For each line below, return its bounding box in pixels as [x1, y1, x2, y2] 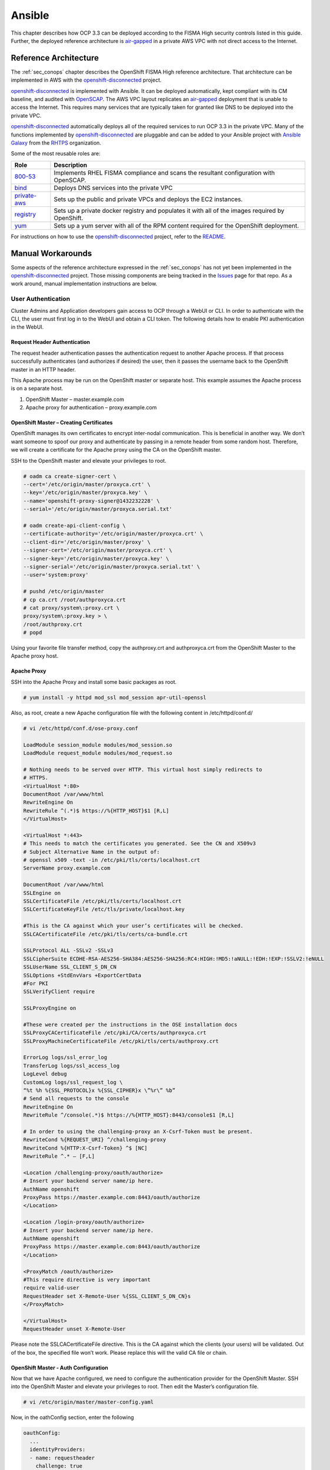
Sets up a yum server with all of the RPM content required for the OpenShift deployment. [54, 221, 299, 229]
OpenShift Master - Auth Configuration [11, 1364, 108, 1371]
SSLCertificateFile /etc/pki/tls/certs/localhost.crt [23, 897, 182, 904]
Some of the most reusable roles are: [11, 150, 101, 157]
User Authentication [11, 295, 71, 303]
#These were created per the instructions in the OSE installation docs [23, 1021, 238, 1028]
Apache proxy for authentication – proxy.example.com [25, 404, 157, 411]
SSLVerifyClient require [23, 988, 95, 995]
